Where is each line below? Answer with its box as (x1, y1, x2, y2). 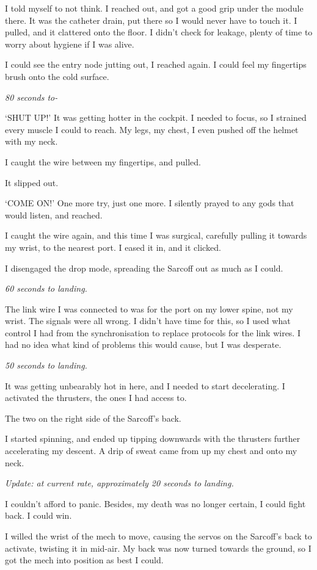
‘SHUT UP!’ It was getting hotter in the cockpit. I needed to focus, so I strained (5, 111, 307, 124)
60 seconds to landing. (5, 282, 87, 295)
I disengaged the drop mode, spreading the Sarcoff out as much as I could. (5, 261, 283, 274)
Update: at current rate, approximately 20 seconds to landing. (5, 477, 234, 489)
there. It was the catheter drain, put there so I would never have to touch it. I (5, 13, 297, 26)
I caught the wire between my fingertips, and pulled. (5, 155, 201, 168)
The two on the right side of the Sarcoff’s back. (5, 411, 181, 424)
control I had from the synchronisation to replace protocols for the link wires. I (5, 326, 301, 339)
